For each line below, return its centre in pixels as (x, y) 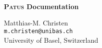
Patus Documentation (41, 6)
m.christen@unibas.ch (38, 31)
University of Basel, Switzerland (51, 40)
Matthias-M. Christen (36, 22)
